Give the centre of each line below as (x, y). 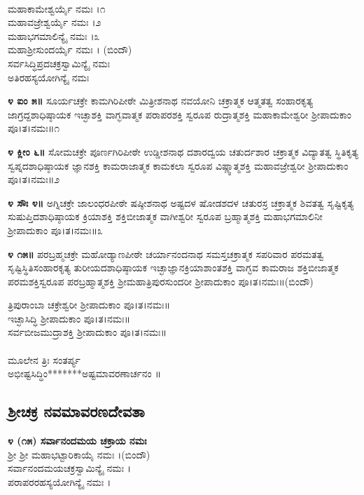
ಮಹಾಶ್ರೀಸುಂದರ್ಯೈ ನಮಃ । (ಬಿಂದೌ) (70, 49)
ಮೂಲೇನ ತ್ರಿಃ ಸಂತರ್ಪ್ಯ (44, 359)
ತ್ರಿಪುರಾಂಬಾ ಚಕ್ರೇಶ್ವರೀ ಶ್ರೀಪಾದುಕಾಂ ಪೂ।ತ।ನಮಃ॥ (89, 305)
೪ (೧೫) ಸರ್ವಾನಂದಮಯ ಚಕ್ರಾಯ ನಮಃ (77, 441)
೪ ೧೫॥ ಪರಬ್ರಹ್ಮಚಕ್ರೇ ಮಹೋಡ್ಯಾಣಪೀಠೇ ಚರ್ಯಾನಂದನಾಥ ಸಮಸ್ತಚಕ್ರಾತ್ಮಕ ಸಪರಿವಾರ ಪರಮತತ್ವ (166, 253)
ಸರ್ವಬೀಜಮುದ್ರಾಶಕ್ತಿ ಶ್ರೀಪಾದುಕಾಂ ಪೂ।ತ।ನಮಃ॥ (87, 332)
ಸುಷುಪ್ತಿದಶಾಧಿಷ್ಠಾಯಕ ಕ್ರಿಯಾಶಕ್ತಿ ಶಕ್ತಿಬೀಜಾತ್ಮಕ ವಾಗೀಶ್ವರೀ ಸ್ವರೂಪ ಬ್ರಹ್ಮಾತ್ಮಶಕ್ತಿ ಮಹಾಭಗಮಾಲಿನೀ (165, 216)
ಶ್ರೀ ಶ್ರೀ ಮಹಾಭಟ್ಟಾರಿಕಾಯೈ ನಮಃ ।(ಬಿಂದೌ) (79, 454)
